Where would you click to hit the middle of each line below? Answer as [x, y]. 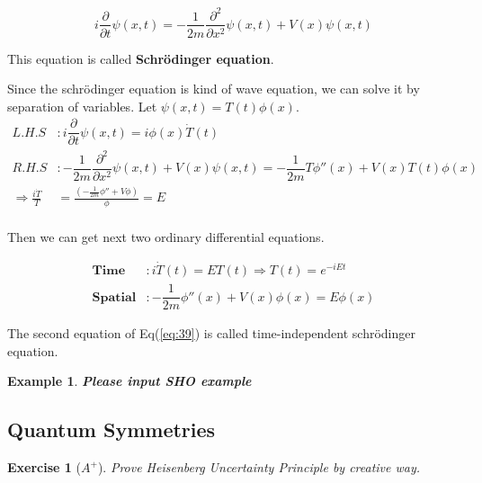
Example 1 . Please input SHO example [129, 381]
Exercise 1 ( [44, 467]
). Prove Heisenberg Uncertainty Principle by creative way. [259, 467]
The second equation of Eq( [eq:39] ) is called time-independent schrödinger [211, 333]
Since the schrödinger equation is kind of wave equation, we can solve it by [214, 89]
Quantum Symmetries [112, 429]
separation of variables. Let [82, 106]
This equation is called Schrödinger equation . [141, 58]
